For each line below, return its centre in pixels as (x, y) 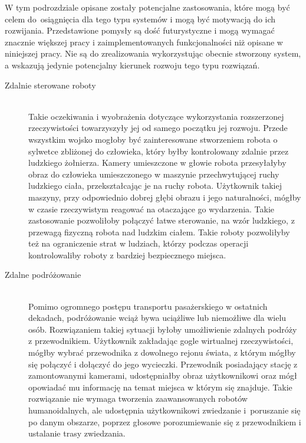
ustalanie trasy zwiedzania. (77, 433)
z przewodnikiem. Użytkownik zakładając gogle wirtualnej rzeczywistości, (161, 341)
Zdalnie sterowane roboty (50, 85)
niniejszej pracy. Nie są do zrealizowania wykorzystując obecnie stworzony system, (153, 53)
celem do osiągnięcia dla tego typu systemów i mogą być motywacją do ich (140, 19)
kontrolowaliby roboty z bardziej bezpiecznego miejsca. (127, 255)
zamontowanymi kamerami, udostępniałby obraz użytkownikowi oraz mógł (163, 375)
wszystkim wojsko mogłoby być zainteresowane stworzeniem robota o (153, 139)
